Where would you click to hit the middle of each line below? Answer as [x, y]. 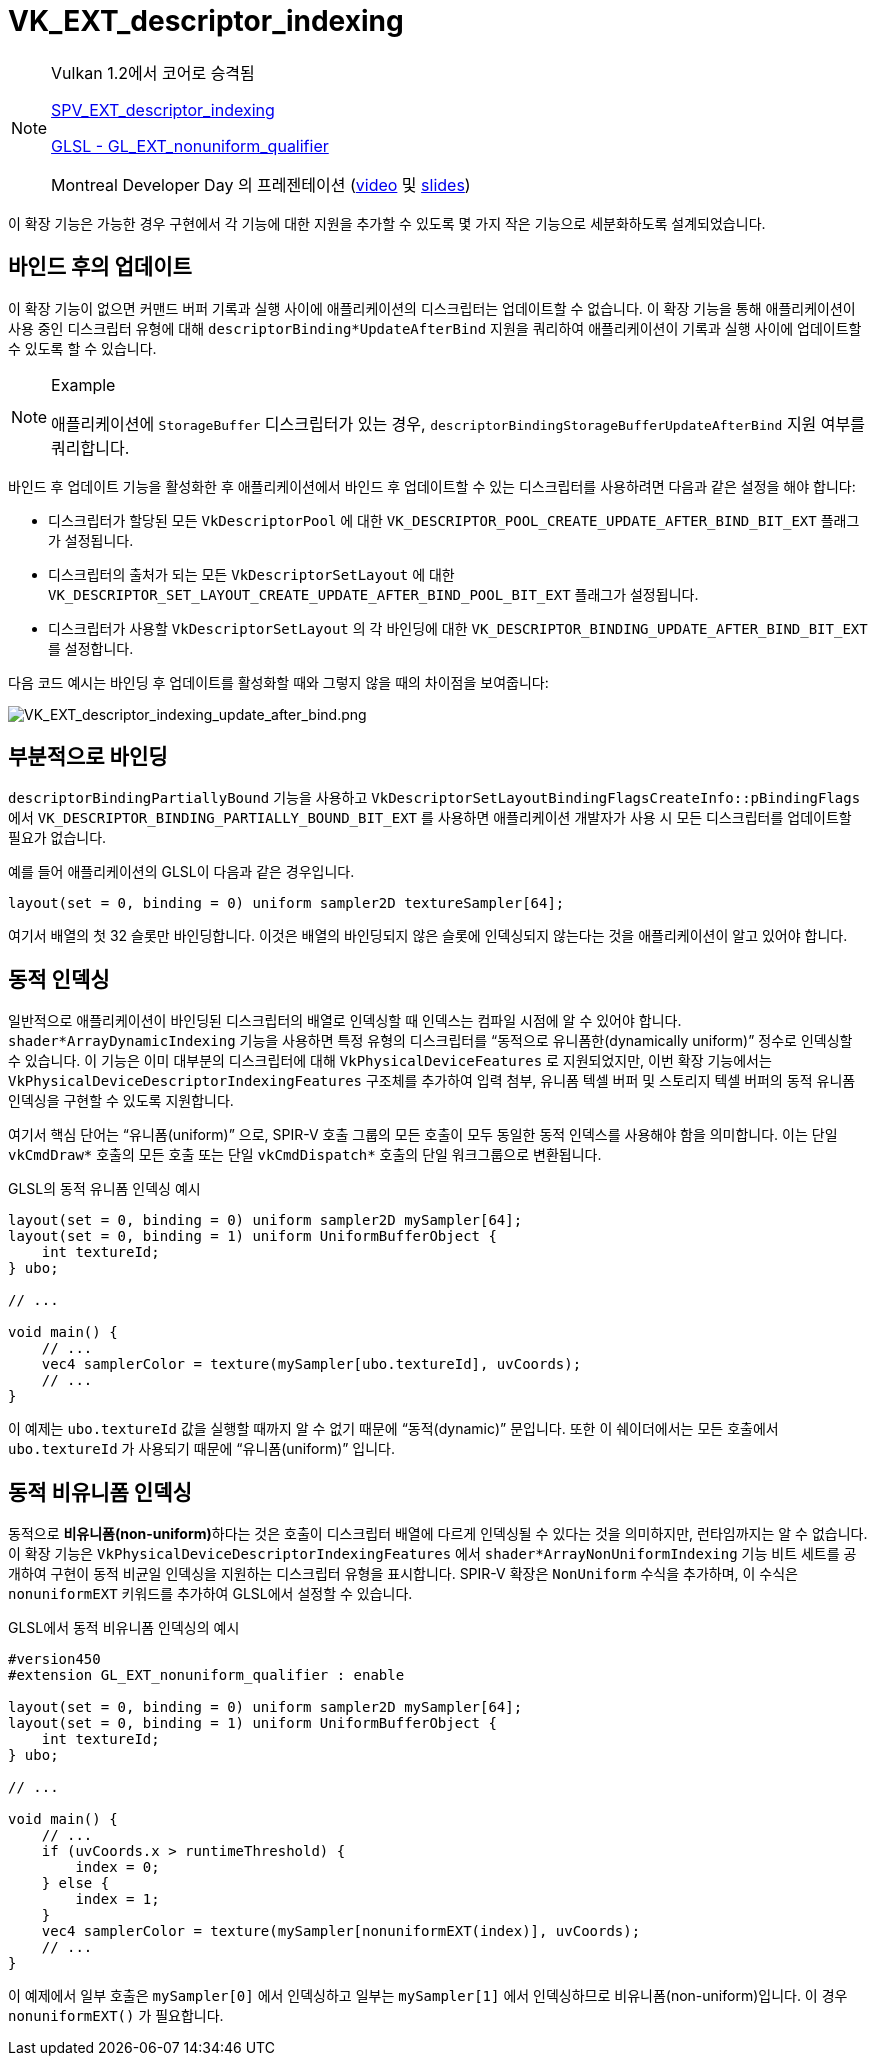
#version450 [54, 1659]
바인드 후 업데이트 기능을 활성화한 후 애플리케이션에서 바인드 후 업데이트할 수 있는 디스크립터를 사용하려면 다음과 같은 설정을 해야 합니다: [432, 486]
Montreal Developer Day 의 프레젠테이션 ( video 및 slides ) [261, 184]
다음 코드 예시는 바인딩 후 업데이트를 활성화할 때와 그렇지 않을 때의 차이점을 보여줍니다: [278, 682]
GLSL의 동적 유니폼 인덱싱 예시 [104, 1189]
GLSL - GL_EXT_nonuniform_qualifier [190, 145]
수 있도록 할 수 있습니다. [82, 348]
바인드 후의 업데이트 [100, 267]
